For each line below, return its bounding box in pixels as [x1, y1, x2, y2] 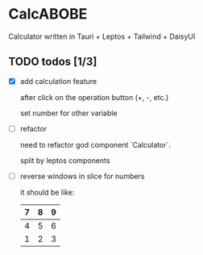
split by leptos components [19, 155, 110, 165]
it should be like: [19, 187, 75, 197]
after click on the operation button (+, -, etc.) [19, 92, 169, 102]
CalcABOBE [8, 5, 88, 23]
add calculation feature [19, 76, 97, 86]
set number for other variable [19, 108, 118, 118]
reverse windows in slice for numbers [19, 171, 145, 181]
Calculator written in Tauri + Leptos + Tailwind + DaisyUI [8, 31, 196, 41]
